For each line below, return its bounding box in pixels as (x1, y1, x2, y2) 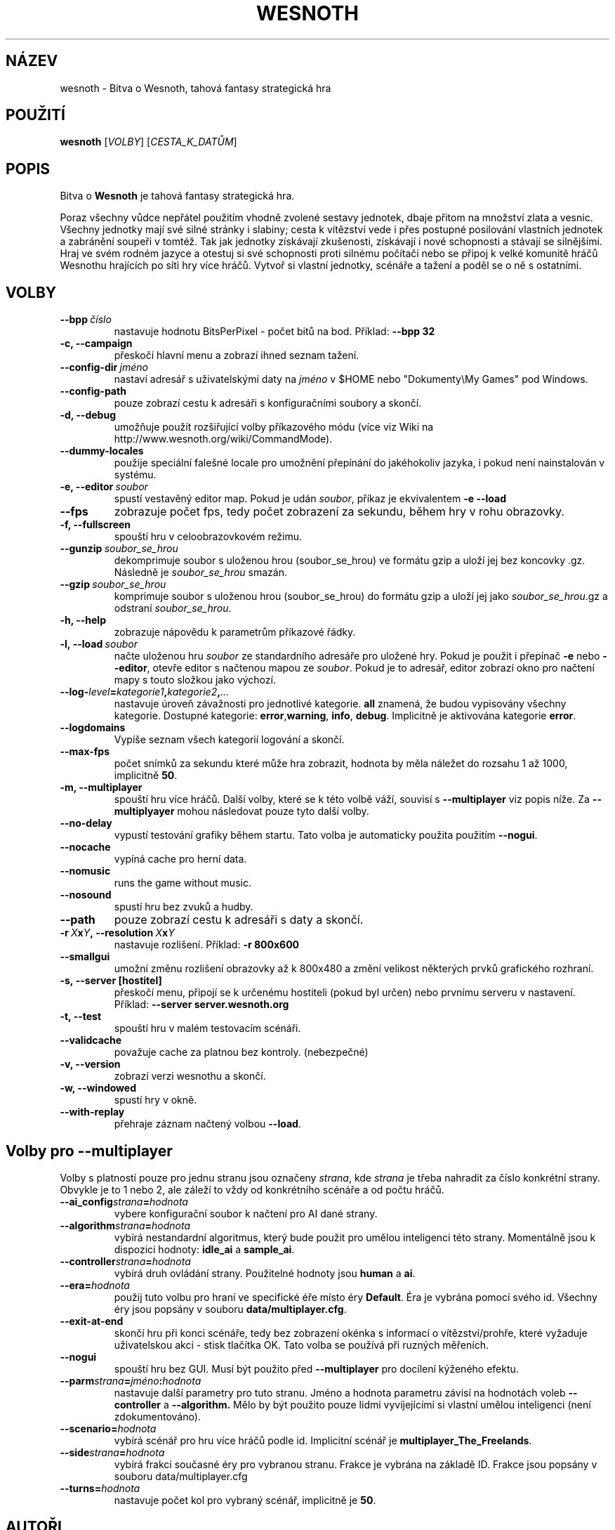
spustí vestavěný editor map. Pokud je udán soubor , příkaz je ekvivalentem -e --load (114, 492, 506, 505)
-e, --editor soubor (60, 480, 148, 493)
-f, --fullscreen (60, 518, 131, 531)
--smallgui (60, 950, 110, 963)
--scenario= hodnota (60, 1422, 157, 1434)
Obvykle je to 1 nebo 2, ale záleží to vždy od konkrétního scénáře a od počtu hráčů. (60, 1183, 444, 1196)
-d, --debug (60, 409, 116, 421)
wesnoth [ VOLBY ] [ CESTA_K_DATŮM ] (60, 136, 237, 148)
